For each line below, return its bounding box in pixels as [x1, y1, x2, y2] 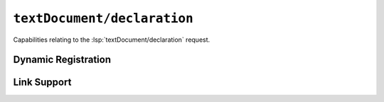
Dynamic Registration [13, 54, 112, 66]
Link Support [13, 76, 72, 89]
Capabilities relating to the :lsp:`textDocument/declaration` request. [13, 35, 210, 44]
